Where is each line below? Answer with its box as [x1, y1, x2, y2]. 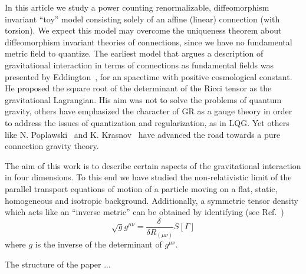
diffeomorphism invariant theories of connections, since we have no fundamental [5, 35, 292, 48]
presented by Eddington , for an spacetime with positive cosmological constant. [5, 70, 292, 82]
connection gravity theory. [5, 140, 99, 152]
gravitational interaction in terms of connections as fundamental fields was [5, 58, 274, 71]
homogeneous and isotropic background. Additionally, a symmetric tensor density [5, 194, 298, 206]
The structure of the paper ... [5, 258, 111, 270]
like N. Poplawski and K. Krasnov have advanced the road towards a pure [5, 128, 281, 140]
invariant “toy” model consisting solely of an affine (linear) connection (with [5, 12, 280, 25]
